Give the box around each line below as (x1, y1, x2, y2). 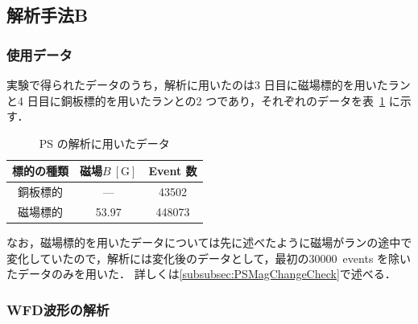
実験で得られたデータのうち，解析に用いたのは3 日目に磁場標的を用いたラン (6, 76, 411, 92)
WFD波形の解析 (6, 299, 110, 319)
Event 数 (148, 162, 197, 179)
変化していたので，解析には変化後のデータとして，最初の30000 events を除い (6, 249, 412, 266)
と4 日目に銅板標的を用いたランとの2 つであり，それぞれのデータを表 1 (6, 92, 386, 109)
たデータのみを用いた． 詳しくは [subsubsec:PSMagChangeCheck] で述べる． (6, 265, 396, 282)
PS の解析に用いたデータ (39, 134, 170, 151)
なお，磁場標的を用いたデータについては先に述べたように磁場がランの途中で (6, 234, 412, 251)
